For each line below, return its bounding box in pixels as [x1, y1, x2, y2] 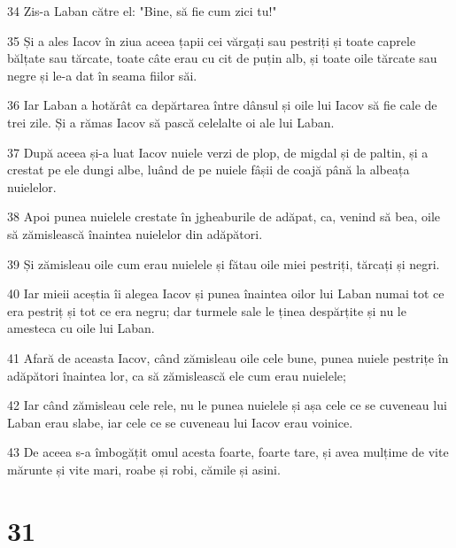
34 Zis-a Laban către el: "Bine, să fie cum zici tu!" [7, 2, 277, 19]
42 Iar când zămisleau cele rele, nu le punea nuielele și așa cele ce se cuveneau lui [7, 396, 447, 414]
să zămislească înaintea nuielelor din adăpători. [7, 224, 263, 243]
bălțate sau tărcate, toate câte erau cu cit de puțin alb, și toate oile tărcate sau [7, 49, 437, 67]
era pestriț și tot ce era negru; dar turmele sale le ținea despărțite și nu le [7, 301, 406, 320]
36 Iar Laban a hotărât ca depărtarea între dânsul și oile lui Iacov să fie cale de [7, 96, 437, 114]
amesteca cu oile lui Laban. [7, 319, 155, 337]
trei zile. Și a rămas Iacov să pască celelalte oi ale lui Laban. [7, 112, 335, 131]
